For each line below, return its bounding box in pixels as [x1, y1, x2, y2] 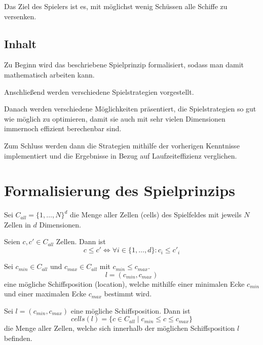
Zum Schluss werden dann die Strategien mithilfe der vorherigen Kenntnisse [4, 140, 240, 150]
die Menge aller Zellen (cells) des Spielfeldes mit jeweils [70, 209, 242, 220]
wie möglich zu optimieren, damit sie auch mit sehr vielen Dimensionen [4, 113, 226, 124]
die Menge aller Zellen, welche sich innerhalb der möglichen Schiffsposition [4, 323, 235, 333]
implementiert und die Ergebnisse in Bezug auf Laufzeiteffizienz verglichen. [4, 150, 237, 161]
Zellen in [4, 219, 31, 229]
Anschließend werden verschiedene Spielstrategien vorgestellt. [4, 86, 194, 97]
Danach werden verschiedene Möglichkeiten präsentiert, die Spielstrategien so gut [4, 103, 256, 114]
